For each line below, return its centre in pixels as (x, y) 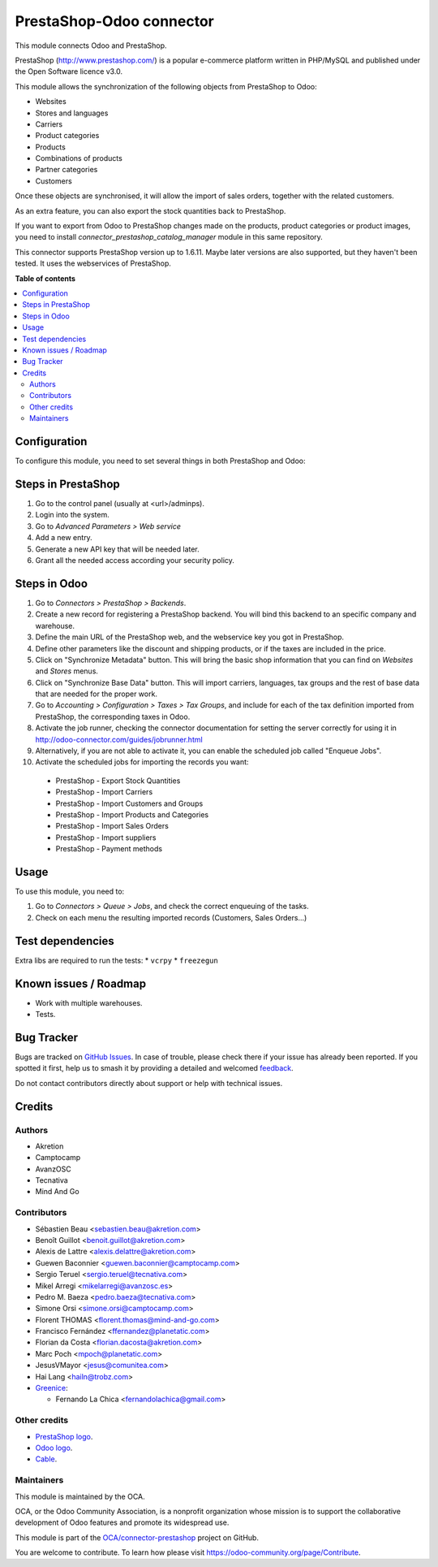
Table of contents (45, 278)
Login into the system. (72, 515)
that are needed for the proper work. (97, 694)
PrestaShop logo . (64, 1436)
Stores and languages (72, 113)
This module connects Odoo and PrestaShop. (91, 45)
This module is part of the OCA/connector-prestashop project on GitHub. (137, 1537)
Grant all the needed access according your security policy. (135, 561)
